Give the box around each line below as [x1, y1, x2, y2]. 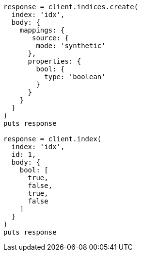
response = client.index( [3, 135, 102, 143]
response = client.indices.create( [3, 3, 139, 11]
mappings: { [19, 26, 65, 34]
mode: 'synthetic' [36, 42, 106, 50]
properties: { [28, 57, 81, 65]
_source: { [28, 34, 69, 42]
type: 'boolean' [44, 73, 106, 81]
